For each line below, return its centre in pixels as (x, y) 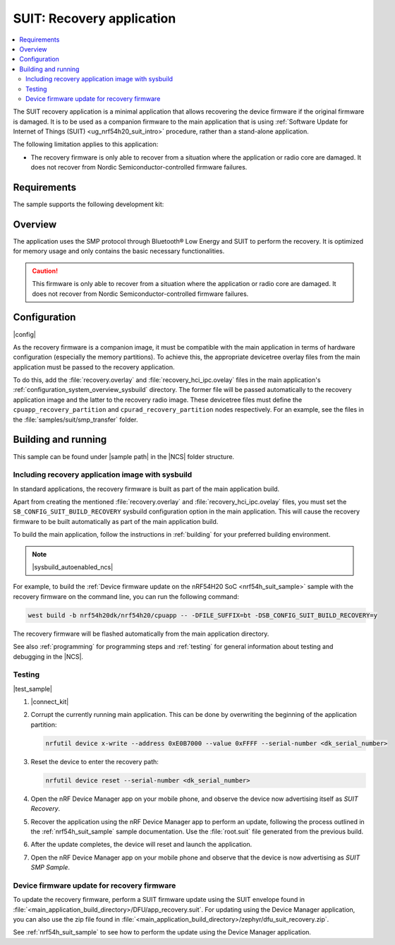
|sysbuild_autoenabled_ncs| (73, 567)
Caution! (45, 271)
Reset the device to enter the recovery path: (95, 761)
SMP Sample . (50, 867)
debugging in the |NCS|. (48, 656)
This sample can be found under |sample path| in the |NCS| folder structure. (124, 456)
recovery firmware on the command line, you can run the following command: (126, 596)
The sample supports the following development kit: (89, 204)
